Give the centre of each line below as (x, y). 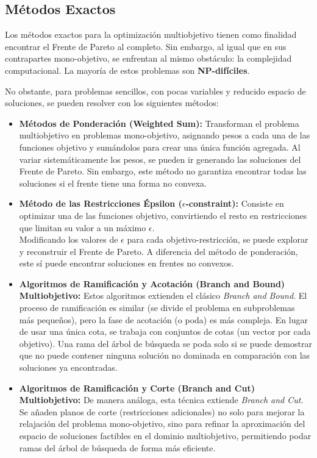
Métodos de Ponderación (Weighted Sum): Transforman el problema (159, 123)
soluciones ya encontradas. (68, 367)
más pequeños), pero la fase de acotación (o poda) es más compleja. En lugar (163, 319)
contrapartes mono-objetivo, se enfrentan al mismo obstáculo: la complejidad (148, 58)
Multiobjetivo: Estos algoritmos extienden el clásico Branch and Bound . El (163, 295)
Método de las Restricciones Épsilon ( (101, 203)
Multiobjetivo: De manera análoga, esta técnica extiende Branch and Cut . (161, 400)
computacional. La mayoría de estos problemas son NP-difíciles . (127, 70)
